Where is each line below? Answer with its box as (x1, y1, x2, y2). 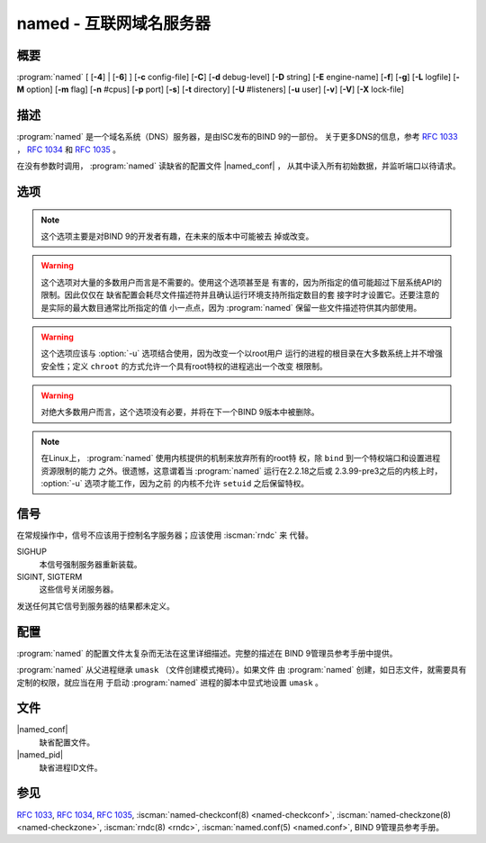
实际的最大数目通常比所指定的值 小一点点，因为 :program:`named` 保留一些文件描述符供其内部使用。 (48, 302, 422, 313)
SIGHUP (16, 546, 47, 557)
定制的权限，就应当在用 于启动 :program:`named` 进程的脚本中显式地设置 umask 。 (16, 676, 324, 688)
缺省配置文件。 (39, 737, 94, 748)
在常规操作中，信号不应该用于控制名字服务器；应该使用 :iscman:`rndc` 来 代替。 (16, 530, 314, 540)
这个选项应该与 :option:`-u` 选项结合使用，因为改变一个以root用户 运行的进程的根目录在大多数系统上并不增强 (40, 348, 443, 359)
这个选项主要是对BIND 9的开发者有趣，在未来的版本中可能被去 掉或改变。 (40, 231, 314, 241)
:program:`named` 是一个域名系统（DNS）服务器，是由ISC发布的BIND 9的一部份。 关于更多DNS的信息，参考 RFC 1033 (16, 131, 458, 142)
